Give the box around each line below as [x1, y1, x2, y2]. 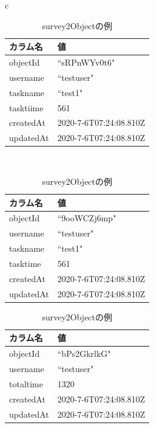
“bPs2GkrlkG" [57, 347, 111, 360]
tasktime [9, 257, 41, 269]
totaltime [9, 377, 43, 390]
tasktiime [9, 101, 44, 114]
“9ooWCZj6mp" [57, 212, 116, 224]
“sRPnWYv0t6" [57, 56, 115, 69]
